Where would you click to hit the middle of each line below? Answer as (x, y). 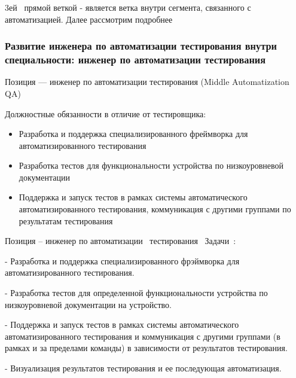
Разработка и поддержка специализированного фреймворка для (133, 134)
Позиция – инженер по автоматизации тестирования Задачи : (120, 241)
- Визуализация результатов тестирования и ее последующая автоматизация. (143, 368)
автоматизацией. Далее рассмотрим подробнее (89, 19)
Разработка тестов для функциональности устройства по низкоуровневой (151, 165)
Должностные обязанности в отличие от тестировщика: (106, 113)
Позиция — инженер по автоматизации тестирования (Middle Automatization (147, 82)
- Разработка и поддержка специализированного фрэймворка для (122, 260)
